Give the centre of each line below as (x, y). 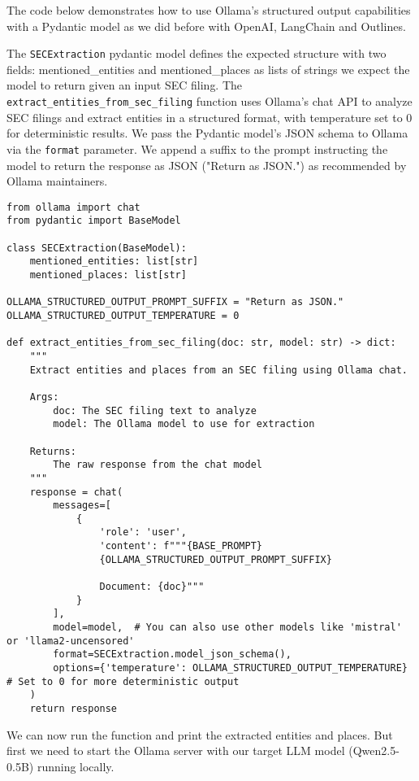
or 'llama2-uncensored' (71, 641)
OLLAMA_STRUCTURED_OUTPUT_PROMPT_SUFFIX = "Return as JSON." (175, 302)
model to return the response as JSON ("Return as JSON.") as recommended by (207, 165)
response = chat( (76, 492)
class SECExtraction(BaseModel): (97, 248)
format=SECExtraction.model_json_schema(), (172, 654)
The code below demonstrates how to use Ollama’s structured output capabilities (209, 10)
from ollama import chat (73, 207)
